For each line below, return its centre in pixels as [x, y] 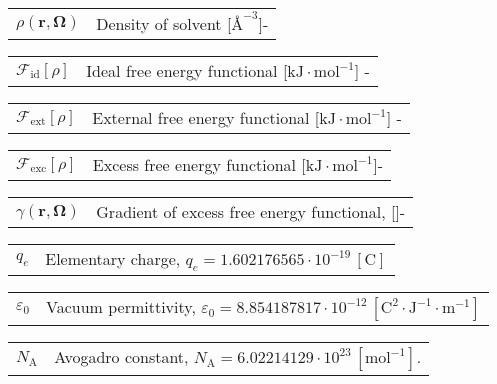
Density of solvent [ [164, 23]
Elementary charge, [113, 258]
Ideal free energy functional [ [187, 70]
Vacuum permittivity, [120, 307]
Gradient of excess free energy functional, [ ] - [251, 211]
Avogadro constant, [121, 357]
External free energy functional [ [206, 117]
